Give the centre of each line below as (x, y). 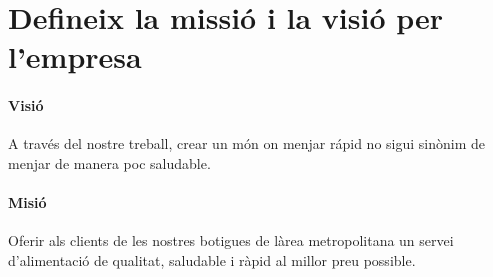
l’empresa (75, 56)
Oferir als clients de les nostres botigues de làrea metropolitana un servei (231, 240)
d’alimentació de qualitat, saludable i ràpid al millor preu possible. (212, 259)
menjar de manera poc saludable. (109, 162)
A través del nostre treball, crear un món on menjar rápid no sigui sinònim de (246, 143)
